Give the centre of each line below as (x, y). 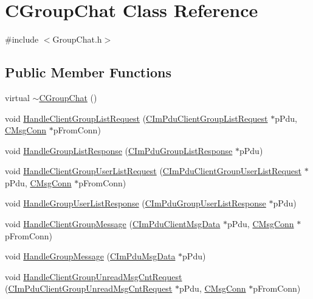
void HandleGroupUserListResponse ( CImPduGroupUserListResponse (136, 203)
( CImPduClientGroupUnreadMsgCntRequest (89, 288)
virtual (17, 97)
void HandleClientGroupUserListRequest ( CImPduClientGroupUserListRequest (153, 171)
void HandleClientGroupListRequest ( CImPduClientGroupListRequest (136, 118)
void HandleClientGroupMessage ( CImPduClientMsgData (113, 224)
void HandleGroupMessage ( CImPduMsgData (90, 256)
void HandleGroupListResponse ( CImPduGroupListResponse (119, 150)
